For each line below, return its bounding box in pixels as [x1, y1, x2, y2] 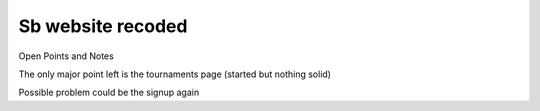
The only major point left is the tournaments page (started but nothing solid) [18, 68, 332, 80]
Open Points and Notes [18, 50, 114, 62]
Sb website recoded [18, 15, 188, 37]
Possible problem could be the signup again [18, 86, 200, 99]
